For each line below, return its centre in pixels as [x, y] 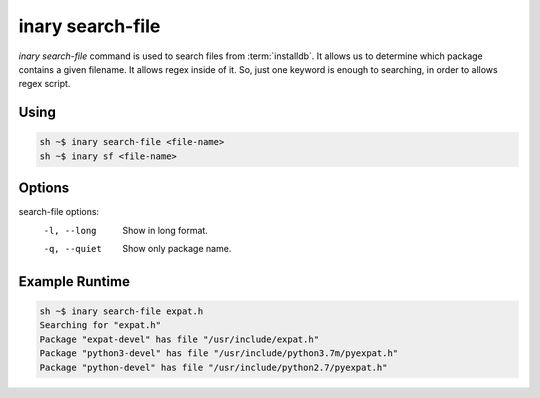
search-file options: [59, 212]
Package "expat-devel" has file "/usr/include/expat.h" [179, 339]
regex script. [44, 84]
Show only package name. [177, 248]
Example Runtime [74, 281]
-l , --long [70, 230]
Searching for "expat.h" [100, 325]
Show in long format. [165, 230]
